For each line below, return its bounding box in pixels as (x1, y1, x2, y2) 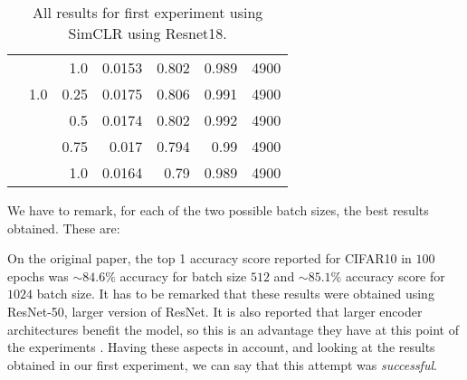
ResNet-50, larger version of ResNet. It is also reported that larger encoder (7, 301, 423, 320)
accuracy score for (345, 266, 445, 285)
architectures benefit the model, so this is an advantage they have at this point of (7, 319, 459, 338)
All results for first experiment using (32, 2, 263, 23)
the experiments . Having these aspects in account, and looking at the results (7, 337, 435, 356)
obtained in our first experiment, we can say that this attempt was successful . (7, 355, 437, 374)
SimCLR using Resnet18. (68, 23, 227, 43)
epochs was (7, 266, 69, 285)
